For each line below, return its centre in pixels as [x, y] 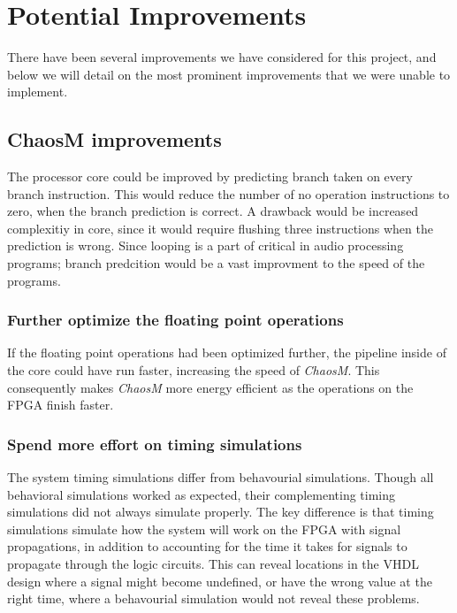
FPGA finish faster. [61, 405]
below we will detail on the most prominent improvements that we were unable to [229, 74]
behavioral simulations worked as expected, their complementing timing [202, 494]
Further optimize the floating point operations [175, 320]
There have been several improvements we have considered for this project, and [222, 57]
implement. [38, 92]
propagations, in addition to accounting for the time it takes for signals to [207, 546]
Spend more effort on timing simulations [155, 444]
